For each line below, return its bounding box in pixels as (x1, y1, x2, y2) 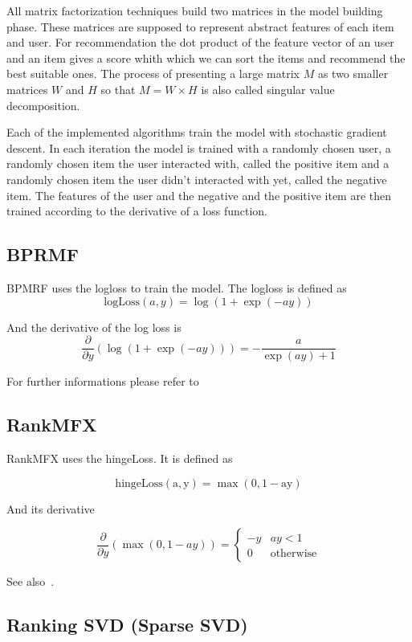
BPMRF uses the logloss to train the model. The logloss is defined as (6, 279, 347, 296)
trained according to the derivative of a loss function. (6, 202, 268, 219)
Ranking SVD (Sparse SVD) (6, 612, 248, 637)
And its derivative (6, 500, 95, 517)
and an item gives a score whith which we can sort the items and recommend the (6, 49, 406, 66)
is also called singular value (201, 80, 335, 97)
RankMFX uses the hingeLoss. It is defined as (6, 449, 233, 466)
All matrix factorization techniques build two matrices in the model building (6, 2, 383, 18)
